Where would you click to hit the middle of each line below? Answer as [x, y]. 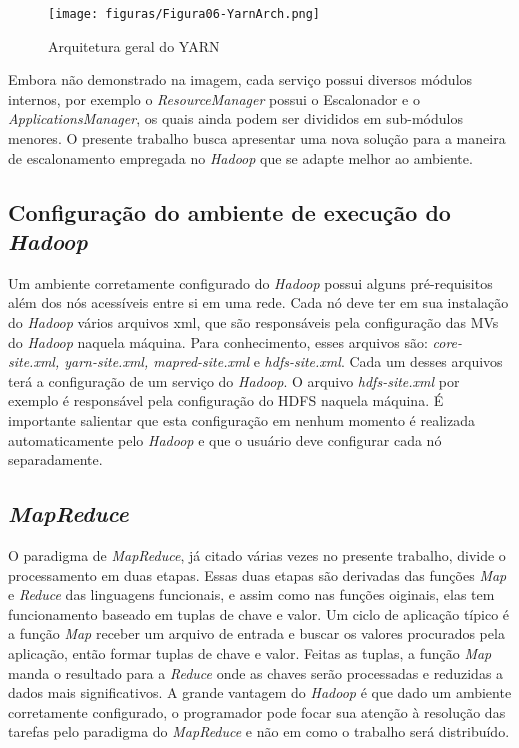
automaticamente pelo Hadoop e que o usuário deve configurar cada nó [225, 439]
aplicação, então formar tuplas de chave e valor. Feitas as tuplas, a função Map [250, 652]
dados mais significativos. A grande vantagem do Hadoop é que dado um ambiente [260, 692]
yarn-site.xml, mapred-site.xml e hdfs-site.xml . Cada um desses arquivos [283, 361]
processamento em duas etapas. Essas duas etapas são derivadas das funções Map [257, 574]
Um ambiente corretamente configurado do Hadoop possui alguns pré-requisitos [250, 282]
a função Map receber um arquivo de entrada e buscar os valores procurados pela [256, 633]
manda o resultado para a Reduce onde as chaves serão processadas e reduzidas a [256, 672]
